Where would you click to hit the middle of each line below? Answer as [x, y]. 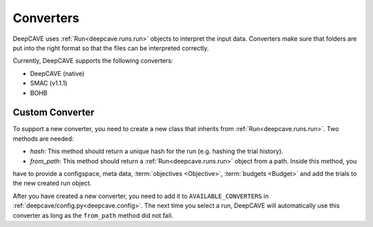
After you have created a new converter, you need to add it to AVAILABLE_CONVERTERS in [141, 196]
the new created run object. [52, 184]
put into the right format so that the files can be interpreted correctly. [111, 48]
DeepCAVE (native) [57, 73]
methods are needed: [43, 139]
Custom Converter [54, 113]
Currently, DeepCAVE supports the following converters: [93, 61]
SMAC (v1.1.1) [49, 83]
